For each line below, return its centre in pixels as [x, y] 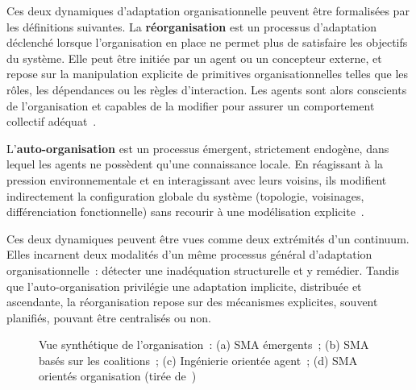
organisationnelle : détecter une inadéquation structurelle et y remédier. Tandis [203, 270]
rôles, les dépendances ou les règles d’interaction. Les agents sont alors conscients [207, 89]
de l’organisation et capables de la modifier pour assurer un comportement [191, 105]
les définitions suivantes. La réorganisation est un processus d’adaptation [191, 26]
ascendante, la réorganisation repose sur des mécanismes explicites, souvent [192, 302]
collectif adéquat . [52, 121]
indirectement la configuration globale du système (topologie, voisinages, [185, 195]
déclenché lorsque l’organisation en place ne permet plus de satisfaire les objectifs [207, 42]
